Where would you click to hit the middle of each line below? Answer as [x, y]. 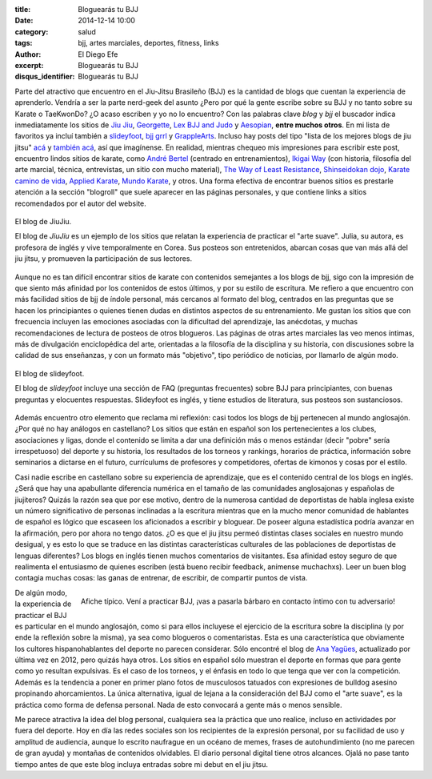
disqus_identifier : [45, 77]
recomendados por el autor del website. [81, 203]
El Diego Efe [98, 54]
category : [32, 31]
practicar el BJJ [41, 615]
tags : [24, 43]
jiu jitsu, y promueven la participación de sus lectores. [103, 259]
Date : [24, 21]
